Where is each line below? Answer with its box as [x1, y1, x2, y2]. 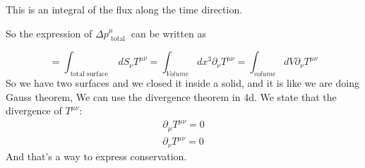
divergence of [6, 103, 62, 118]
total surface [70, 71, 108, 78]
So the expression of [6, 25, 92, 40]
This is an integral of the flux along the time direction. [6, 2, 243, 16]
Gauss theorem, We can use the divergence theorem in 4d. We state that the [6, 89, 337, 104]
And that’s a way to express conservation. [6, 148, 187, 163]
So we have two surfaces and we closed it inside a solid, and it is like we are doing [6, 76, 359, 90]
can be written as [131, 25, 207, 40]
